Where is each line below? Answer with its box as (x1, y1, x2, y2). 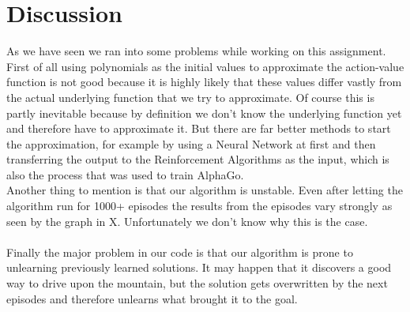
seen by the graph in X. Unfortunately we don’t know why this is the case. (6, 212, 368, 229)
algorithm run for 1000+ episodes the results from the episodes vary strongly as (6, 197, 393, 214)
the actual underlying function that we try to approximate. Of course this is (6, 88, 374, 105)
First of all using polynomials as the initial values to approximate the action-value (6, 58, 404, 74)
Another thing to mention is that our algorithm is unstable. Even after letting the (6, 182, 403, 198)
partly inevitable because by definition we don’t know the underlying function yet (6, 104, 402, 121)
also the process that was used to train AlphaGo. (6, 166, 244, 182)
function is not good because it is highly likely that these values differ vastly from (6, 73, 402, 90)
